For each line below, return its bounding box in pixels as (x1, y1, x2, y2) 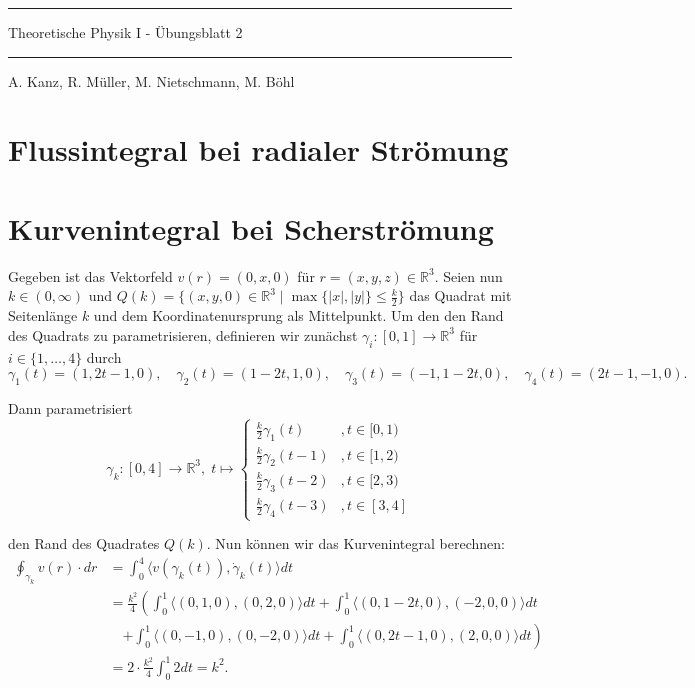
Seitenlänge (8, 305, 78, 326)
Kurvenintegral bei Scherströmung (8, 207, 494, 248)
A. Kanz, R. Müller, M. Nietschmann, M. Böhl (8, 70, 295, 91)
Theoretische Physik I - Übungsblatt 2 (8, 22, 243, 42)
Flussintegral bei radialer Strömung (8, 129, 509, 170)
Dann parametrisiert (8, 397, 133, 418)
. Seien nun (434, 265, 503, 286)
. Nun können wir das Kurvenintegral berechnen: (206, 533, 505, 554)
